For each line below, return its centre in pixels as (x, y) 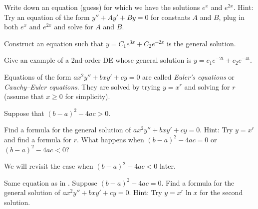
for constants (170, 17)
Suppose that (24, 113)
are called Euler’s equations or (188, 76)
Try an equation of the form (47, 17)
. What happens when (111, 139)
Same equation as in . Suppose (51, 182)
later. (167, 166)
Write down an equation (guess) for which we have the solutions (102, 7)
